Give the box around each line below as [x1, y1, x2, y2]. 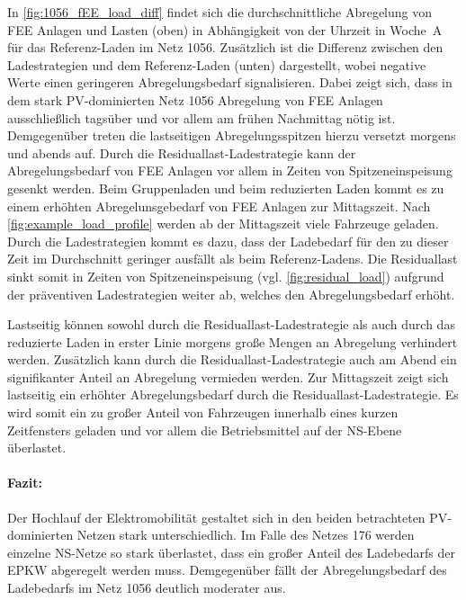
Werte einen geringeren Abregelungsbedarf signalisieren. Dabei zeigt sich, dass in [7, 73, 453, 92]
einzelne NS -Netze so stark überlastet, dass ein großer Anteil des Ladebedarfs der [7, 542, 455, 561]
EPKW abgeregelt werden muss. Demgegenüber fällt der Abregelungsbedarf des [7, 560, 447, 579]
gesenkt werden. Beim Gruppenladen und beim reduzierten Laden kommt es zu [7, 178, 444, 197]
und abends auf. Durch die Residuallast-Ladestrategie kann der [7, 143, 356, 162]
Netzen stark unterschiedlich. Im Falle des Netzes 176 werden [76, 525, 415, 544]
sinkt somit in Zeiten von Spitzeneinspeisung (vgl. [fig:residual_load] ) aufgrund [7, 266, 444, 285]
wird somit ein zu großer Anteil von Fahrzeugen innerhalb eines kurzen [7, 403, 399, 422]
